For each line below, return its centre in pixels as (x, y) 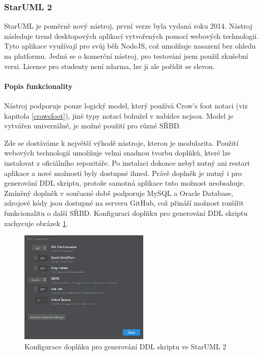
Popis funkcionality (38, 86)
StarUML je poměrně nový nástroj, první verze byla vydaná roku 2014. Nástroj (128, 26)
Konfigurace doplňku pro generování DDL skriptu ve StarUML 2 (125, 346)
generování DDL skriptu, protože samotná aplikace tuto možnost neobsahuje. (125, 183)
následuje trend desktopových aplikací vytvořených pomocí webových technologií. (131, 36)
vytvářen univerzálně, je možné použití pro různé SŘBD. (93, 126)
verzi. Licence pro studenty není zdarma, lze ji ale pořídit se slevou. (110, 66)
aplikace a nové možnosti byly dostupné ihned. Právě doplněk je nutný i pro (123, 173)
